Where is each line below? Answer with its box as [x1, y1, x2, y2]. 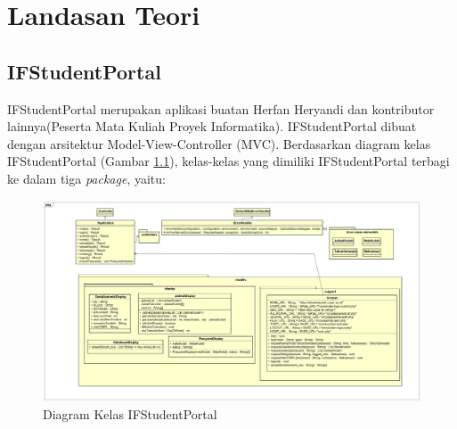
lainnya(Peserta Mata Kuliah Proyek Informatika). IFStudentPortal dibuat [7, 117, 417, 136]
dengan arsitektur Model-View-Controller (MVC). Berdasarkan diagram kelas [7, 134, 431, 153]
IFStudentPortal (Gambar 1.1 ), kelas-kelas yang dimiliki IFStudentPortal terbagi [7, 152, 450, 170]
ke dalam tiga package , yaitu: [7, 169, 166, 187]
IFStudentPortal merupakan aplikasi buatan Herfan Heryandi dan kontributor [7, 99, 435, 118]
